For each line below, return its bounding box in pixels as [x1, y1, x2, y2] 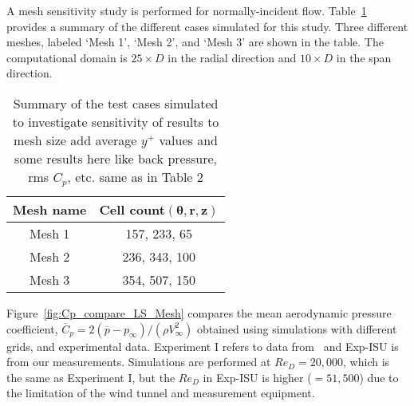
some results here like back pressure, [14, 148, 217, 168]
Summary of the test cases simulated [13, 93, 219, 112]
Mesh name [13, 199, 87, 219]
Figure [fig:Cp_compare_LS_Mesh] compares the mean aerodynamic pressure [6, 304, 392, 321]
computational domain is [6, 49, 128, 65]
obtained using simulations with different [196, 320, 397, 337]
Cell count [99, 199, 165, 219]
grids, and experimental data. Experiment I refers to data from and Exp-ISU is [6, 337, 399, 354]
